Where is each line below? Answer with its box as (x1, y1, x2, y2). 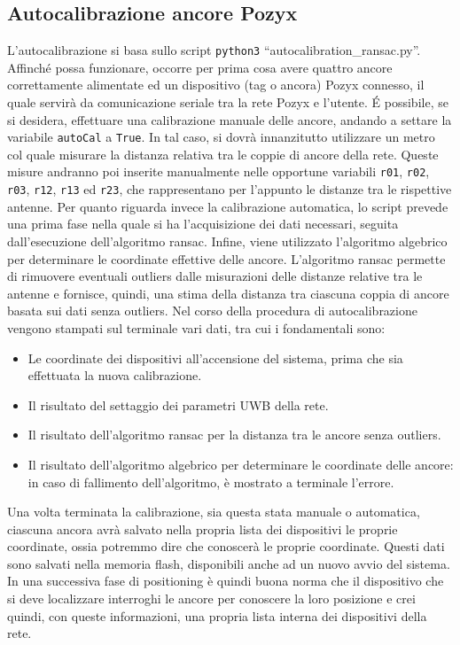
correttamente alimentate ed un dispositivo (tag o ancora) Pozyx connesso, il (7, 75, 425, 94)
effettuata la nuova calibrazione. (27, 366, 202, 385)
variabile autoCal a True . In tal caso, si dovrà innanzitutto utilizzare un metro (7, 128, 435, 146)
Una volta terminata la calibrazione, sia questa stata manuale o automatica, (7, 502, 420, 521)
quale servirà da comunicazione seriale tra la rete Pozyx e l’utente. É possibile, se (7, 93, 448, 112)
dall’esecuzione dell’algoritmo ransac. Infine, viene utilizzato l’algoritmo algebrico (7, 231, 448, 250)
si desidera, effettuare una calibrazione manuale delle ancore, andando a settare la (7, 110, 452, 128)
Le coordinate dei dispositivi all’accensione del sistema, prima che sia (27, 348, 403, 367)
